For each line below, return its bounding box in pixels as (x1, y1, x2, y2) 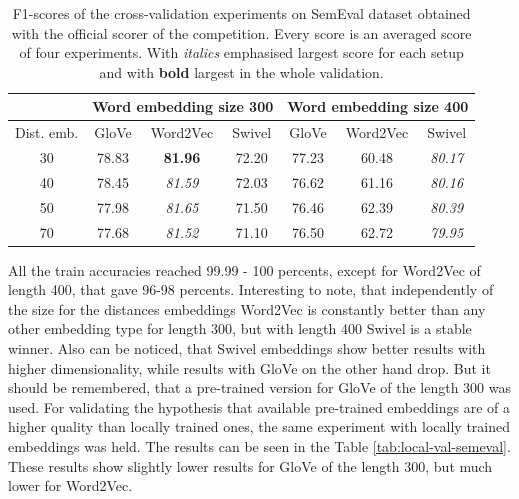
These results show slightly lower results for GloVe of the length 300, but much (8, 455, 493, 476)
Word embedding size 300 (92, 96, 274, 117)
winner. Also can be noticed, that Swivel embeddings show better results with (8, 338, 486, 359)
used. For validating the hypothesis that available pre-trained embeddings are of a (8, 396, 510, 417)
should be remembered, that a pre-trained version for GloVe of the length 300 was (8, 377, 512, 398)
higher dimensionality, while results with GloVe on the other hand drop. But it (8, 357, 491, 378)
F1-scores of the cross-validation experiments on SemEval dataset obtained (12, 3, 471, 23)
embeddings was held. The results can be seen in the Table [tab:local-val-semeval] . (8, 436, 511, 457)
